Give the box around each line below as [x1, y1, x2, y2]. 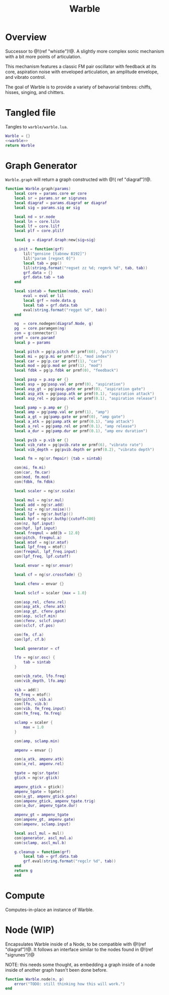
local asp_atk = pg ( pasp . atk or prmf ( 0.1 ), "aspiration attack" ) [14, 391, 155, 396]
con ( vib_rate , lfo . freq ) [14, 674, 67, 679]
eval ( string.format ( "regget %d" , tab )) [23, 307, 107, 312]
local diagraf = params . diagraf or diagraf [14, 201, 107, 206]
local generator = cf [14, 646, 60, 651]
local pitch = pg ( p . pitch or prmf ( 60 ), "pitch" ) [14, 349, 119, 354]
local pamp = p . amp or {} [14, 405, 69, 410]
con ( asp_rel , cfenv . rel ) [14, 599, 67, 604]
